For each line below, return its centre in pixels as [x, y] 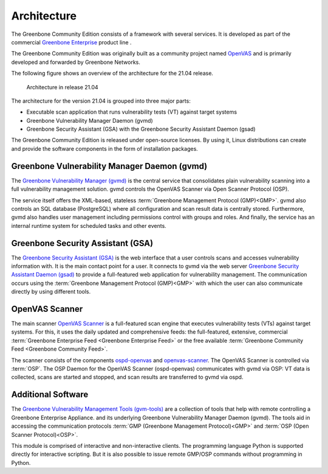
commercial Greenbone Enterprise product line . [71, 42]
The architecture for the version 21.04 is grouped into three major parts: [101, 101]
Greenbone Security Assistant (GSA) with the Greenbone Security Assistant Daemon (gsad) [141, 129]
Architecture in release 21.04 [62, 87]
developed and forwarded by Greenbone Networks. [76, 62]
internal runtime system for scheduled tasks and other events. [89, 225]
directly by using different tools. [51, 292]
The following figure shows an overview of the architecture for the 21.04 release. [112, 74]
